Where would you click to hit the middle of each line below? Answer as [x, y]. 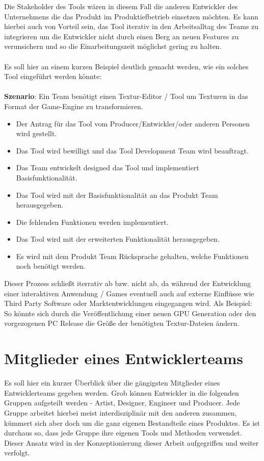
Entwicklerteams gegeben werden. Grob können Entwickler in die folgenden [122, 392]
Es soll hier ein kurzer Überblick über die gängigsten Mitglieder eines [112, 383]
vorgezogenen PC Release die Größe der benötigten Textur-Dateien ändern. [122, 323]
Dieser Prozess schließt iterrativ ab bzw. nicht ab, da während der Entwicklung [128, 283]
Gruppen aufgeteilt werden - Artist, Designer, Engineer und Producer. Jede [122, 403]
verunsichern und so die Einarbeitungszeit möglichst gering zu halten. [113, 46]
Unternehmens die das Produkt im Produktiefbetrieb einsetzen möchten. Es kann [131, 16]
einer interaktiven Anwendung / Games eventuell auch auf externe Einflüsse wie [129, 293]
